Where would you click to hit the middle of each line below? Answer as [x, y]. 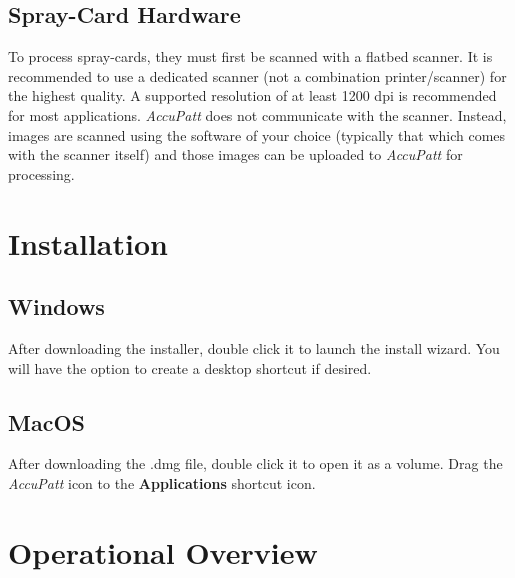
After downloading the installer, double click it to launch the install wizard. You [254, 347]
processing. [41, 173]
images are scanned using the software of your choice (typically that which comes [257, 134]
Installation [88, 242]
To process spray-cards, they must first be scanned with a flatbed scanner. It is [250, 56]
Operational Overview [163, 551]
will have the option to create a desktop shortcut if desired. [190, 367]
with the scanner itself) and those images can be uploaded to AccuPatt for [235, 154]
